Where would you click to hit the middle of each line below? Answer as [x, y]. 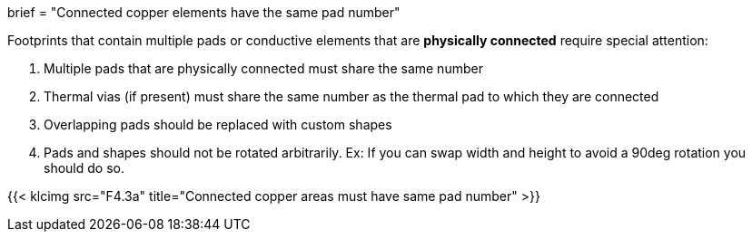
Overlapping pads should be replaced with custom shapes [218, 124]
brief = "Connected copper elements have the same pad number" [204, 12]
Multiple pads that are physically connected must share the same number [263, 68]
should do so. [84, 168]
